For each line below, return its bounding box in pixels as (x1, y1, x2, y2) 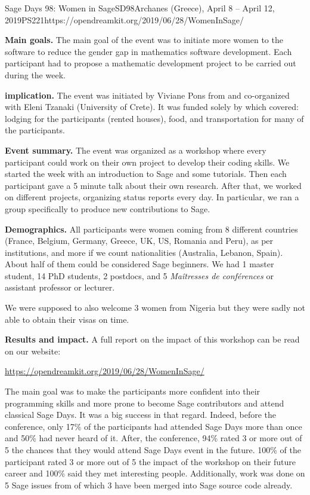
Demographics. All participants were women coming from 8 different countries (5, 222, 298, 235)
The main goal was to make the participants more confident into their (5, 385, 261, 398)
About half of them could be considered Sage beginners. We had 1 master (5, 258, 274, 270)
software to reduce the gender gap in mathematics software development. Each (5, 45, 292, 57)
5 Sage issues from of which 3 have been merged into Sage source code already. (5, 478, 293, 491)
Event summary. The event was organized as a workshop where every (5, 143, 266, 156)
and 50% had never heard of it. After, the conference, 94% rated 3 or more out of (5, 432, 302, 444)
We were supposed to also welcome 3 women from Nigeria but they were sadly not (5, 301, 305, 314)
